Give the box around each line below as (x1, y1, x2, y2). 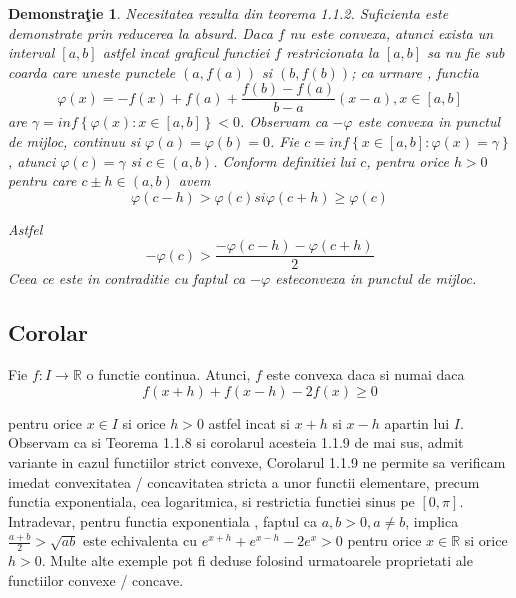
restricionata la (286, 42, 379, 63)
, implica (405, 510, 459, 531)
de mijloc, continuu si (8, 131, 141, 152)
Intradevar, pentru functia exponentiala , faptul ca (8, 510, 317, 531)
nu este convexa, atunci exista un (289, 22, 494, 43)
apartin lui (384, 412, 450, 433)
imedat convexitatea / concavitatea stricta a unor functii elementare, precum (8, 471, 480, 492)
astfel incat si (208, 412, 290, 433)
